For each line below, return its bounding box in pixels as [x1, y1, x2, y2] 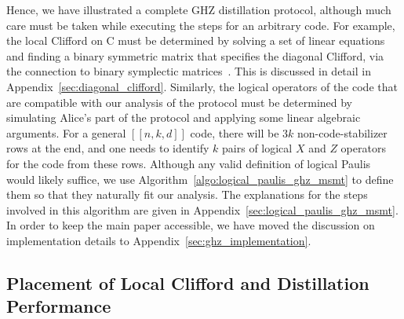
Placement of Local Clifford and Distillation [6, 270, 369, 295]
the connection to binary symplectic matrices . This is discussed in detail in [6, 63, 371, 79]
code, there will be [190, 124, 279, 141]
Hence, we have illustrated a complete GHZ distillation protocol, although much [6, 2, 391, 17]
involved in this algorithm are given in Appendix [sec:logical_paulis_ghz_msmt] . [6, 201, 399, 218]
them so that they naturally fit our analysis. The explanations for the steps [6, 186, 368, 203]
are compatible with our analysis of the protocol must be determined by [6, 93, 352, 110]
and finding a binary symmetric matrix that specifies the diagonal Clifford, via [6, 47, 384, 64]
